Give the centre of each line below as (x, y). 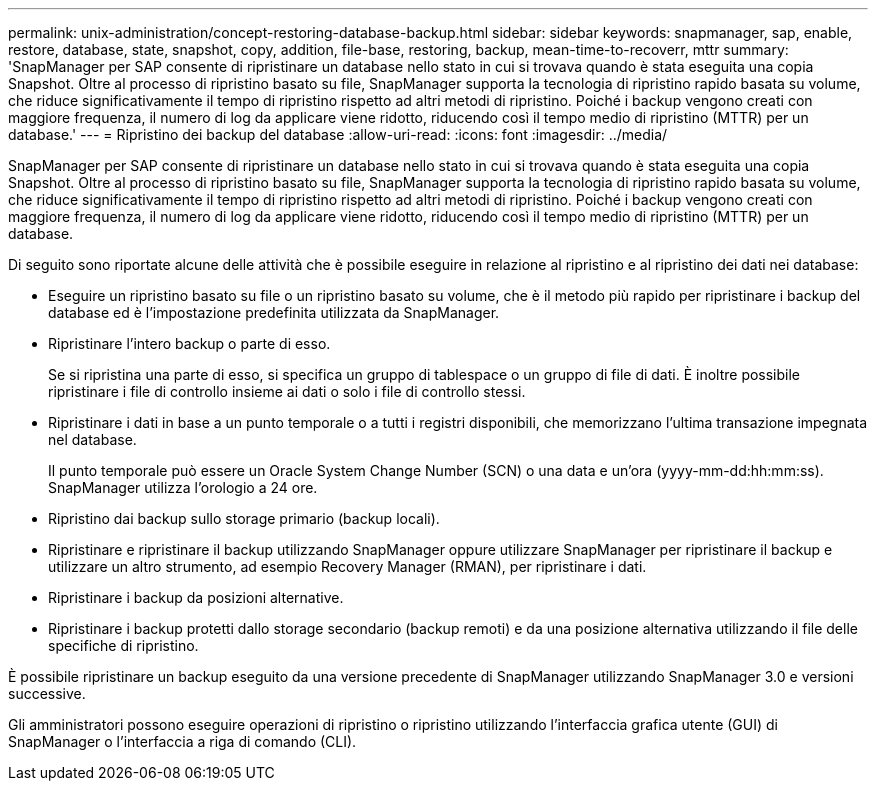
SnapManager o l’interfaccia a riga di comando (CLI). (182, 741)
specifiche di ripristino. (123, 645)
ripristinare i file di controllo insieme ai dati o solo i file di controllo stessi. (287, 391)
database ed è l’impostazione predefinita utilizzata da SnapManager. (274, 312)
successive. (47, 693)
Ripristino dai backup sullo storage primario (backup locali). (244, 518)
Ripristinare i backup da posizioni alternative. (196, 597)
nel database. (92, 439)
